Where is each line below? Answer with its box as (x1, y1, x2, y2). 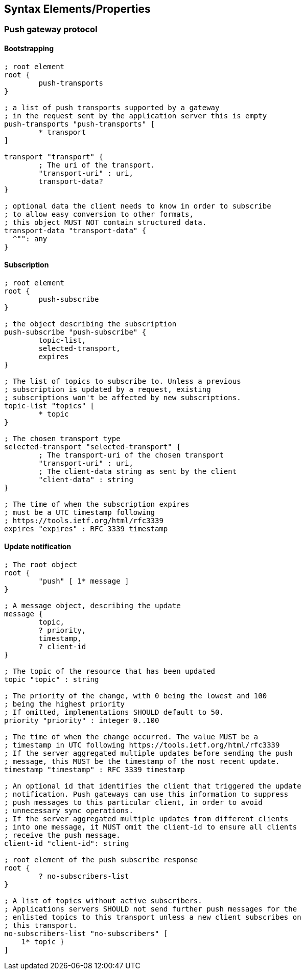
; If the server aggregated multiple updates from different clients (4, 815, 289, 823)
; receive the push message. (4, 831, 121, 840)
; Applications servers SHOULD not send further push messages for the (4, 905, 297, 914)
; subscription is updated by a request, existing (4, 385, 211, 393)
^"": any (12, 234, 48, 243)
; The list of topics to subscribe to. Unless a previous (4, 377, 241, 385)
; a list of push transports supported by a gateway (4, 103, 220, 112)
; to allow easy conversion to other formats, (4, 210, 194, 218)
